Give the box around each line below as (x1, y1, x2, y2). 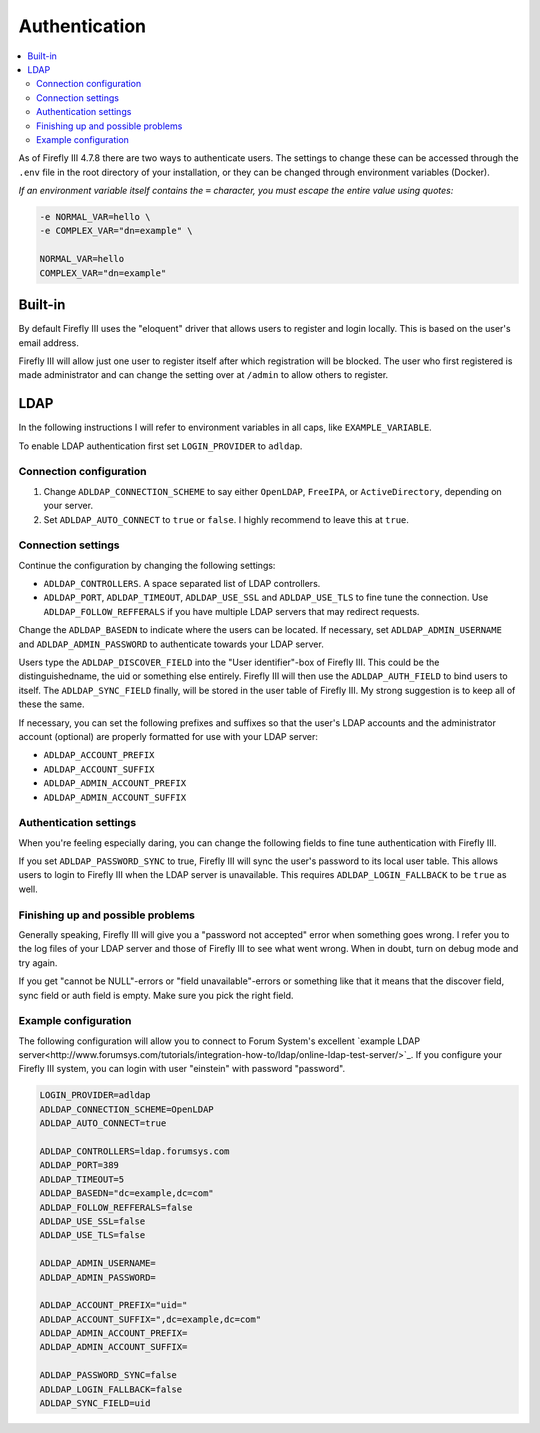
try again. (18, 956, 58, 969)
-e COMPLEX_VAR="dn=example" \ (39, 225, 194, 237)
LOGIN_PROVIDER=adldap (39, 1090, 151, 1101)
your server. (43, 500, 94, 512)
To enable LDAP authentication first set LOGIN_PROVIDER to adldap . (18, 440, 303, 452)
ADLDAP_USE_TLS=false (39, 1230, 146, 1241)
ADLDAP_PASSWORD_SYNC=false (39, 1370, 177, 1381)
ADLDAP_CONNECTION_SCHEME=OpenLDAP (39, 1103, 214, 1115)
